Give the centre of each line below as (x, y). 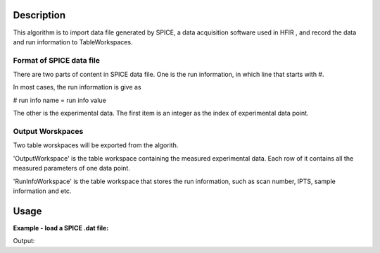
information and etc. (42, 191)
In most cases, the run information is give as (77, 87)
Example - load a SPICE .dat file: (61, 228)
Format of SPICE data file (56, 60)
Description (39, 15)
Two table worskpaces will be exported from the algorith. (96, 145)
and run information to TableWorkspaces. (73, 42)
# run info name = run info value (60, 100)
